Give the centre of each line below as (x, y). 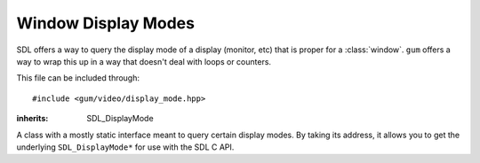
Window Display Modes (106, 23)
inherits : (32, 119)
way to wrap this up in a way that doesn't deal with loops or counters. (144, 61)
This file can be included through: (78, 78)
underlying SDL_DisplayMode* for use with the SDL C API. (125, 147)
